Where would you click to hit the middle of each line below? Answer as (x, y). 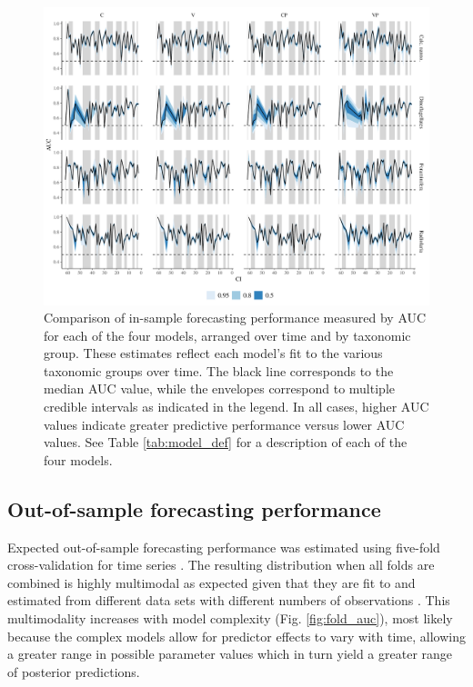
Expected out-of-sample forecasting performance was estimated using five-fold (224, 547)
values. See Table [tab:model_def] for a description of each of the (226, 442)
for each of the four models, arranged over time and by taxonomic (227, 335)
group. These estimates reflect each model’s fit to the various (213, 353)
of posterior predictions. (74, 671)
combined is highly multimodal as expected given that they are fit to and (211, 582)
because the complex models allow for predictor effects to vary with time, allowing (236, 636)
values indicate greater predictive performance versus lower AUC (224, 424)
